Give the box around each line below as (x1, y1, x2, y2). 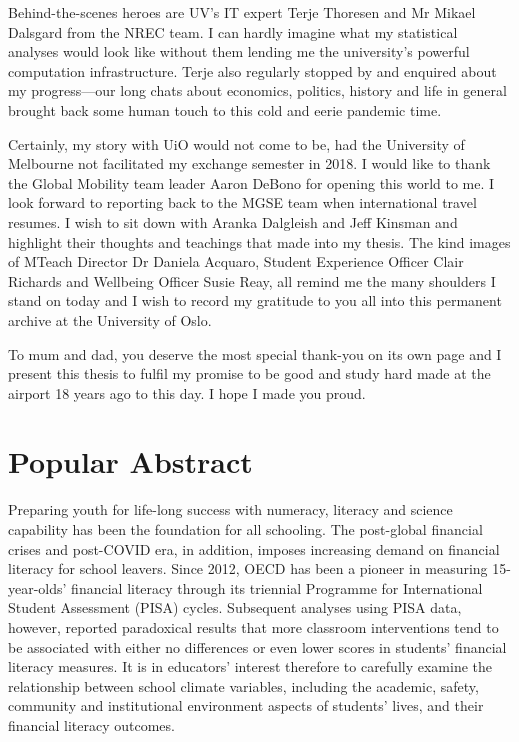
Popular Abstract (8, 441, 253, 482)
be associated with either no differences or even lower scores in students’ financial (8, 636, 507, 657)
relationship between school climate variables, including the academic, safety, (8, 675, 479, 696)
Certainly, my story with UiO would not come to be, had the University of (8, 133, 465, 154)
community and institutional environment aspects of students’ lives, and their (8, 695, 484, 716)
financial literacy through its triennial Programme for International (71, 577, 483, 598)
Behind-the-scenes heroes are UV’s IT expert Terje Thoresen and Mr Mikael (8, 2, 476, 22)
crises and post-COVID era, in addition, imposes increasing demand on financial (8, 538, 500, 559)
